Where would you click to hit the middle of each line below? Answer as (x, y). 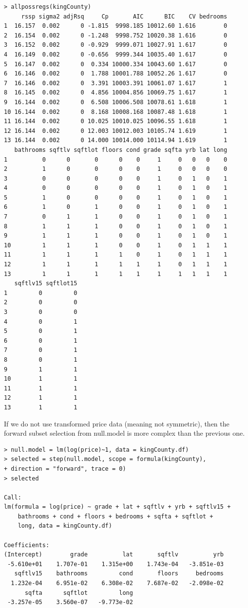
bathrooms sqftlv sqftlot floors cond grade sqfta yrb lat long (121, 150)
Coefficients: (27, 545)
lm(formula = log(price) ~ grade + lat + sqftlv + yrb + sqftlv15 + (117, 507)
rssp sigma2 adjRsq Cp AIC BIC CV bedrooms (124, 16)
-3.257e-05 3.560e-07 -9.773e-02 (70, 602)
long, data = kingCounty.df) (65, 526)
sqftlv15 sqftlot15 (46, 284)
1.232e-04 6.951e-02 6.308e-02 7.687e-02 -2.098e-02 (117, 583)
